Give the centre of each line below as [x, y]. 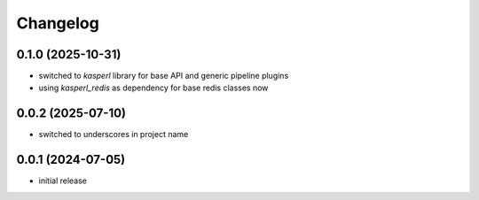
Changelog [58, 23]
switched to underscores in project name [114, 135]
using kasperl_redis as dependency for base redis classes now [153, 88]
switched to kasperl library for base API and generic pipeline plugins [164, 76]
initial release [63, 181]
